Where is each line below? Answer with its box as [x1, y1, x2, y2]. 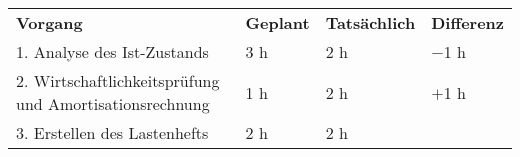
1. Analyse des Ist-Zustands [16, 40, 209, 63]
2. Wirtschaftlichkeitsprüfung [16, 69, 220, 92]
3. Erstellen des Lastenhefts [16, 121, 209, 144]
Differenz [431, 11, 504, 34]
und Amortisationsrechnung [16, 92, 210, 115]
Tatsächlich [325, 11, 416, 34]
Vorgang [16, 11, 83, 34]
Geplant [245, 11, 310, 34]
